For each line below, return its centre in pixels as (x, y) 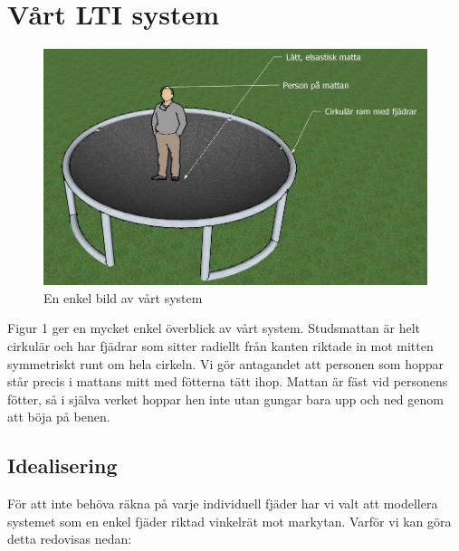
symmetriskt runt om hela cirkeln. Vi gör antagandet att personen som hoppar (225, 363)
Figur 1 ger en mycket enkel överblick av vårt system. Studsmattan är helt (214, 328)
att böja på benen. (59, 417)
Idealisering (62, 465)
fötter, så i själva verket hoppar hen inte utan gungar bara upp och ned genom (225, 399)
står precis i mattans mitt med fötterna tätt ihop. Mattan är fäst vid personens (228, 381)
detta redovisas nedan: (70, 539)
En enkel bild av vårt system (123, 297)
